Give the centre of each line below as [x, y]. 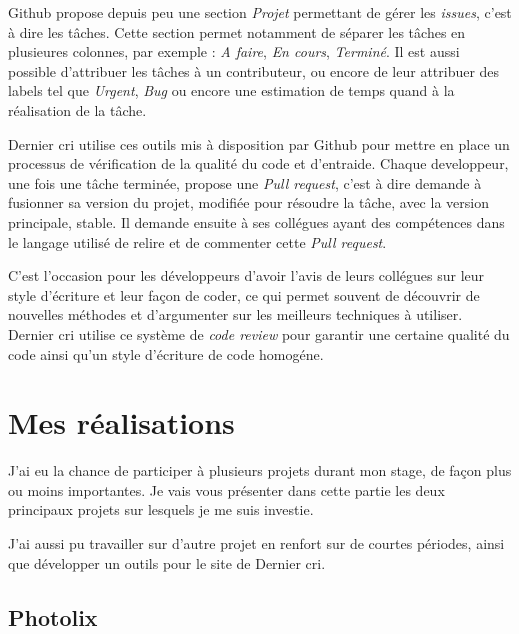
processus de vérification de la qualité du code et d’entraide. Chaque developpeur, [258, 163]
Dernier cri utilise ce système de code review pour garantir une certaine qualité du [259, 333]
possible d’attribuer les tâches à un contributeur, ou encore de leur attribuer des [254, 70]
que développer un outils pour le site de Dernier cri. [167, 562]
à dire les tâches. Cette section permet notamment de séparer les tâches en [237, 31]
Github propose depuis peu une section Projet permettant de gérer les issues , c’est [260, 12]
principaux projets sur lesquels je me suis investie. [161, 509]
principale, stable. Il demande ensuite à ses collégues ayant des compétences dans [256, 221]
